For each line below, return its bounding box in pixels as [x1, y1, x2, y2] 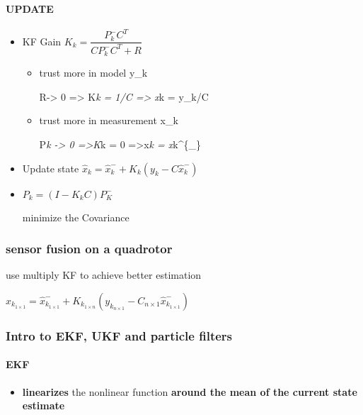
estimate [22, 398, 65, 413]
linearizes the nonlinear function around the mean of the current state [22, 384, 357, 399]
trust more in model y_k [39, 65, 148, 80]
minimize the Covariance [22, 209, 129, 224]
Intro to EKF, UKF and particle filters [6, 326, 233, 344]
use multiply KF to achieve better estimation [6, 267, 202, 282]
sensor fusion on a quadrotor [6, 240, 173, 258]
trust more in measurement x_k [39, 113, 178, 128]
